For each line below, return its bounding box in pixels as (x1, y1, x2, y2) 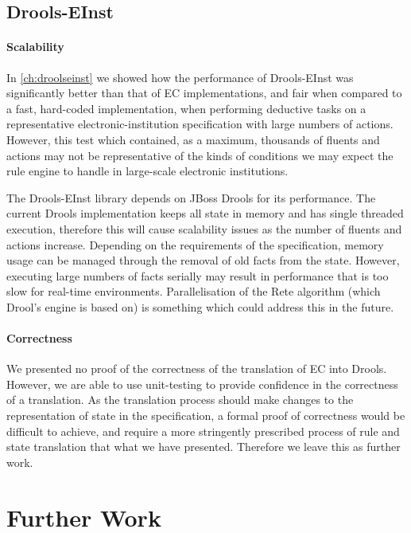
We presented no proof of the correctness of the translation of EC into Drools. (6, 360, 387, 377)
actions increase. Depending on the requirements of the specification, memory (6, 236, 384, 253)
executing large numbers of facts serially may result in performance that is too (6, 267, 389, 284)
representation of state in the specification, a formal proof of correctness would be (6, 407, 405, 424)
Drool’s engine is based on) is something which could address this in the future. (6, 298, 394, 315)
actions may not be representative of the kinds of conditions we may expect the (6, 147, 394, 163)
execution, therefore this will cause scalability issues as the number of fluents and (6, 220, 402, 237)
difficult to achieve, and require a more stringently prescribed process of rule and (6, 422, 400, 439)
